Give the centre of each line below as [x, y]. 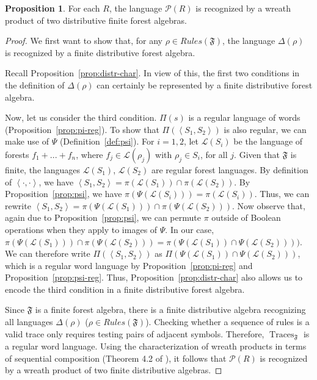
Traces [282, 335]
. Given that [257, 154]
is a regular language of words [244, 117]
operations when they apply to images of [81, 229]
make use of [27, 141]
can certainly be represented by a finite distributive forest [205, 84]
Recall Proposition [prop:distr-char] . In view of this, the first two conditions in [152, 73]
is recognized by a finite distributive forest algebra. [100, 52]
